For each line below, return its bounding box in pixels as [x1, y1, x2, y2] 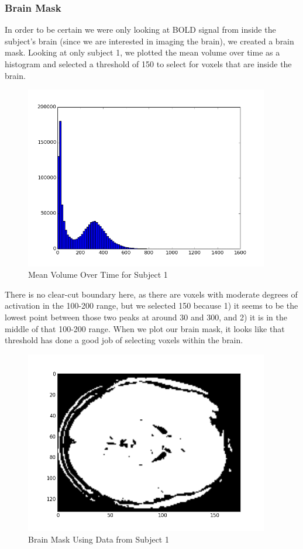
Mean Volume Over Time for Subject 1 [28, 268, 168, 281]
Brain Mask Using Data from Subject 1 [28, 533, 169, 545]
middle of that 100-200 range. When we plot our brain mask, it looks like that [5, 322, 285, 334]
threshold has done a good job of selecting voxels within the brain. [5, 334, 243, 346]
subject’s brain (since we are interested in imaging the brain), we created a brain [5, 34, 294, 47]
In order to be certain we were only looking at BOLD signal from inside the [5, 23, 276, 36]
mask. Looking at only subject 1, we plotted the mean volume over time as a [5, 46, 280, 58]
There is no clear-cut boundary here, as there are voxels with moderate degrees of [5, 288, 298, 300]
